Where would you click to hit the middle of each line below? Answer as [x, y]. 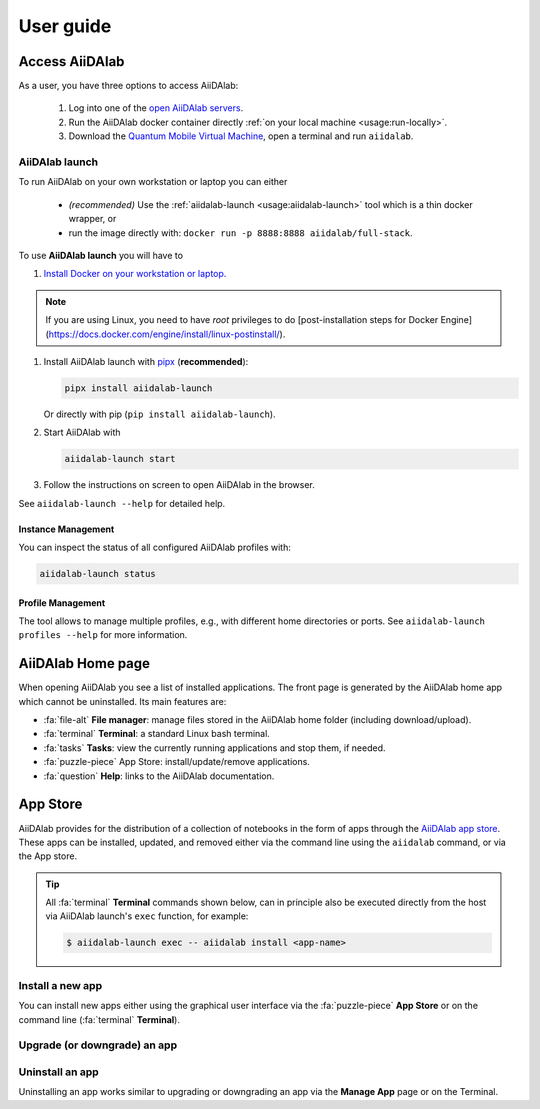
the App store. [48, 856]
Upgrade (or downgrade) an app [98, 1045]
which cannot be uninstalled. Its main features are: [122, 701]
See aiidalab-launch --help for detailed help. [122, 503]
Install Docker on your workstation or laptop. [135, 274]
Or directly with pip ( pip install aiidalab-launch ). [159, 414]
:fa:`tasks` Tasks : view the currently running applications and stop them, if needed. [214, 747]
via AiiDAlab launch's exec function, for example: [147, 916]
